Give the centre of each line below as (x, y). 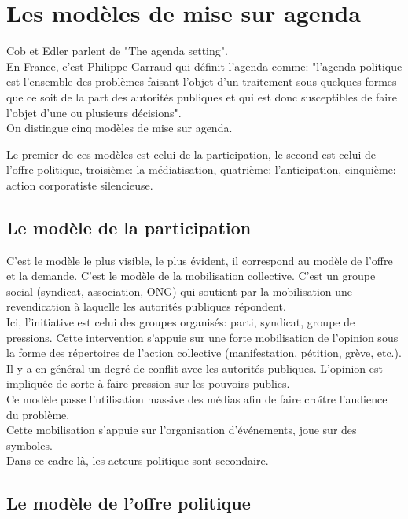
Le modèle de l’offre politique (129, 503)
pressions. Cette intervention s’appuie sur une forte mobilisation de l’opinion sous (202, 337)
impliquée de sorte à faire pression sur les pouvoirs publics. (148, 383)
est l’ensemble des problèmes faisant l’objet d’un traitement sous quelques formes (202, 81)
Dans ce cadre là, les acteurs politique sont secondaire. (138, 460)
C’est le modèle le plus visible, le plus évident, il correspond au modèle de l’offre (200, 260)
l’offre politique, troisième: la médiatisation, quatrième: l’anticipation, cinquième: (201, 169)
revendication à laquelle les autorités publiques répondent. (146, 306)
